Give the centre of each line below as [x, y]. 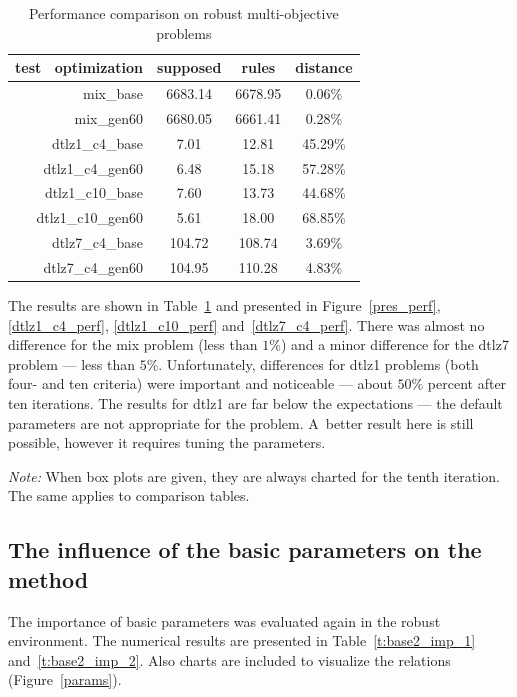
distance [324, 67]
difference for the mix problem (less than [133, 344]
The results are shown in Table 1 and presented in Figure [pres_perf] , [224, 305]
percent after [467, 383]
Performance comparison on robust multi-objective [183, 13]
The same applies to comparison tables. [129, 495]
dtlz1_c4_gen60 [93, 167]
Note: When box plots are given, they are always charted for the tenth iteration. [254, 475]
